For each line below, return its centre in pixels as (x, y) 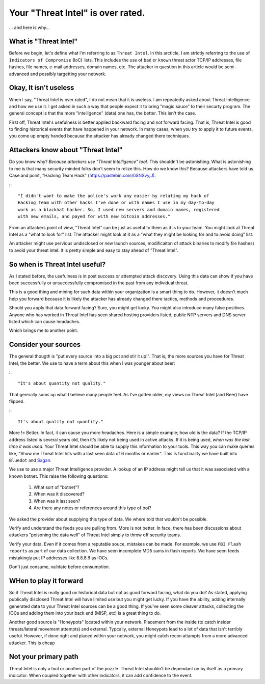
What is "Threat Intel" (43, 41)
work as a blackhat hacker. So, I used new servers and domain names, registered (119, 209)
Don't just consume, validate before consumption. (60, 567)
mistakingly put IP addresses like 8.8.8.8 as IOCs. (59, 558)
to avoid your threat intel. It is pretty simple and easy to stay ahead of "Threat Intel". (94, 250)
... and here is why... (29, 27)
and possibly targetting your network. (68, 74)
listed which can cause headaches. (45, 321)
